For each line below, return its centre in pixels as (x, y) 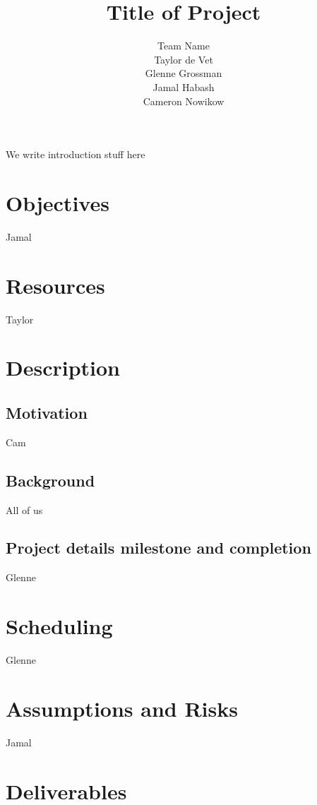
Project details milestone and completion (158, 548)
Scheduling (59, 626)
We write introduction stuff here (76, 154)
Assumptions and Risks (122, 708)
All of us (24, 509)
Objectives (58, 202)
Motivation (47, 412)
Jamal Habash (184, 87)
